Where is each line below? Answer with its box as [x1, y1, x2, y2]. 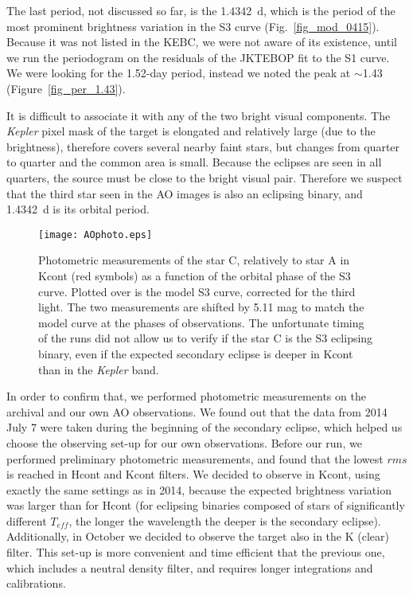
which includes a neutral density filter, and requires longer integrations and [6, 559, 373, 576]
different [6, 512, 47, 529]
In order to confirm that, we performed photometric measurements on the [6, 388, 366, 404]
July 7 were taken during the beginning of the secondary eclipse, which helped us [6, 419, 403, 436]
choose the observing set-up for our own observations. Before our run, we [6, 434, 362, 451]
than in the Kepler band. [38, 361, 159, 377]
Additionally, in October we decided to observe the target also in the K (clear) [6, 528, 389, 545]
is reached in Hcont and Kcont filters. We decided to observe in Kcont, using [6, 466, 380, 483]
